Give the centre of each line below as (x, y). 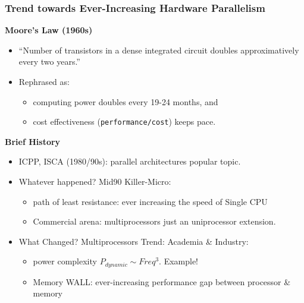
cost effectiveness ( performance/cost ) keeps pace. (124, 121)
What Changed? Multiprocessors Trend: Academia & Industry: (134, 241)
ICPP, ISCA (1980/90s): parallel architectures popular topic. (130, 161)
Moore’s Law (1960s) (49, 30)
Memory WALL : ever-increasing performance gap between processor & (162, 281)
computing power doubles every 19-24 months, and (126, 101)
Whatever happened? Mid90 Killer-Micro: (95, 182)
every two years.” (49, 61)
